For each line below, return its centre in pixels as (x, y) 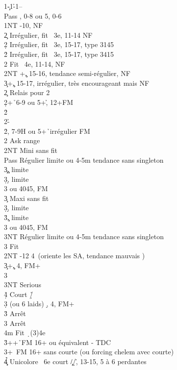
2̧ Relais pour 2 (27, 92)
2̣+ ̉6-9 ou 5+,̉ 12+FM (38, 102)
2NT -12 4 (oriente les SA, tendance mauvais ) (75, 256)
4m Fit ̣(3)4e (25, 333)
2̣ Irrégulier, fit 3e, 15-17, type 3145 (59, 44)
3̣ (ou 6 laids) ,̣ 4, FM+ (39, 304)
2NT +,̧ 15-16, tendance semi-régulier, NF (67, 73)
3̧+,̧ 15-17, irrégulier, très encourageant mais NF (77, 83)
